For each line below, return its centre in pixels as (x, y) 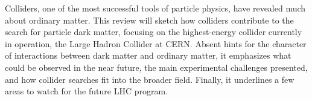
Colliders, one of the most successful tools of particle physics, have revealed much (155, 8)
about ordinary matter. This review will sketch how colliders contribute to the (149, 20)
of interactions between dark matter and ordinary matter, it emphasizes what (148, 55)
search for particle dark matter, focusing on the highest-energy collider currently (154, 32)
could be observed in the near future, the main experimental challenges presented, (156, 67)
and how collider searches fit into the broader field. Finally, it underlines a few (150, 79)
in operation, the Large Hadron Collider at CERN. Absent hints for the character (156, 43)
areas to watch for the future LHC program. (86, 91)
